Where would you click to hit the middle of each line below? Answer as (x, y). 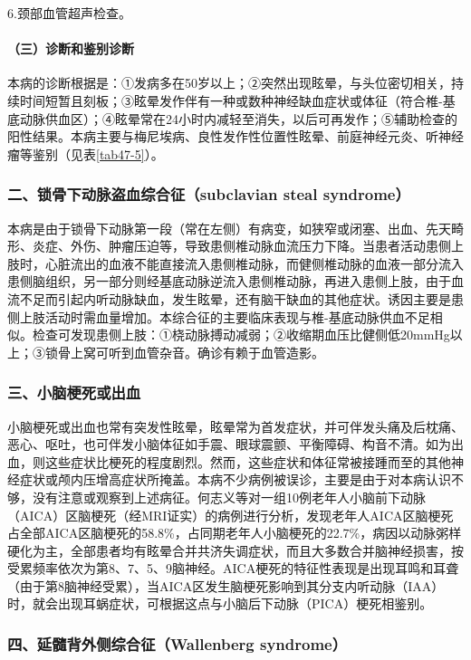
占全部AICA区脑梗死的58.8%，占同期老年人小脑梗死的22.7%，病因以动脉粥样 (235, 533)
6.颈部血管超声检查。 (69, 13)
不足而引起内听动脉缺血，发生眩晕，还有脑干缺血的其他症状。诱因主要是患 (241, 298)
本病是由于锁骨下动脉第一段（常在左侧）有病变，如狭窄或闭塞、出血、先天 (229, 228)
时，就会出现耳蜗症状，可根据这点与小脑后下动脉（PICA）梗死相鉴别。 (220, 603)
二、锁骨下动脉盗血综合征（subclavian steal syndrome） (209, 194)
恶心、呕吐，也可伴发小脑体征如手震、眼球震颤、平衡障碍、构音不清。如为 (229, 444)
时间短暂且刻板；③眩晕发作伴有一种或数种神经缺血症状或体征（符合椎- (231, 100)
